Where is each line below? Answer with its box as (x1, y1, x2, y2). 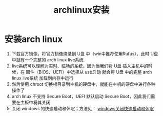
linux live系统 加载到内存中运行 (11, 75, 74, 81)
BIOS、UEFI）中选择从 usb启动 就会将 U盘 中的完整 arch (38, 69, 152, 75)
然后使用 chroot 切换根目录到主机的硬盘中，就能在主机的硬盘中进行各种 (11, 81, 156, 87)
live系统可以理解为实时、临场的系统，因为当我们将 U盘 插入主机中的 (11, 63, 148, 69)
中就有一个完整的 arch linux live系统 (11, 57, 84, 62)
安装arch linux (4, 34, 63, 45)
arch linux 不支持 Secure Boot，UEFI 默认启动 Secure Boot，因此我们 (11, 93, 151, 99)
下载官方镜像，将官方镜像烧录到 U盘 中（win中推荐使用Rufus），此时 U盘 (11, 51, 158, 57)
